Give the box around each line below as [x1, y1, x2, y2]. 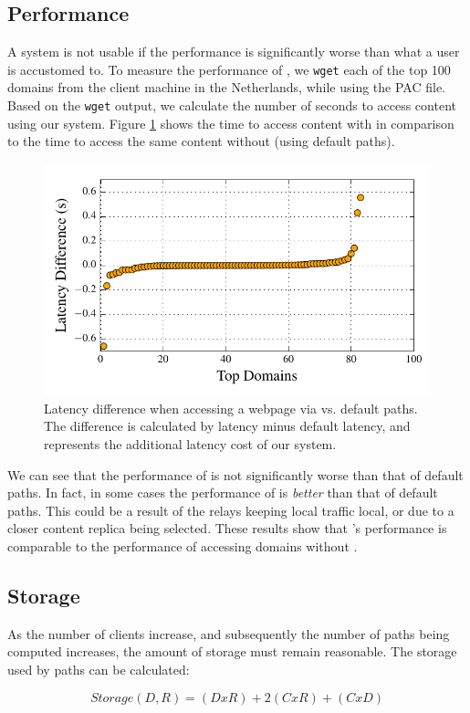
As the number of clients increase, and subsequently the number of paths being [7, 624, 450, 643]
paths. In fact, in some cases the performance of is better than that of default [7, 483, 438, 502]
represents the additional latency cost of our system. [44, 435, 337, 454]
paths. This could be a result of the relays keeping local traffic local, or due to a [7, 500, 454, 519]
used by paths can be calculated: [7, 660, 190, 679]
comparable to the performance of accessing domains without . [7, 537, 358, 556]
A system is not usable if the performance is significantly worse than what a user [7, 42, 460, 61]
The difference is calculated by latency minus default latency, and [44, 416, 411, 435]
